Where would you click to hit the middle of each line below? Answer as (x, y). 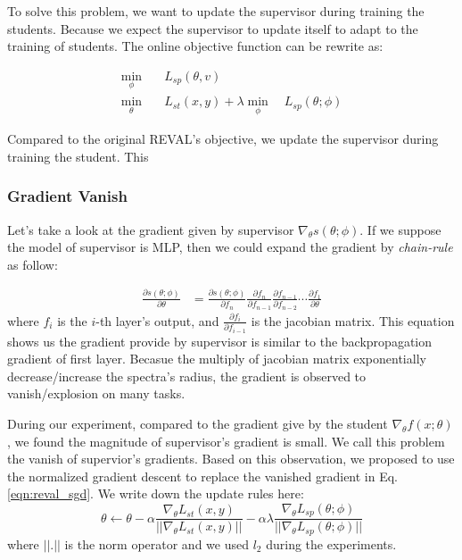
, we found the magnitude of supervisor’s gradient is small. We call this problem (226, 441)
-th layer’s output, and (157, 320)
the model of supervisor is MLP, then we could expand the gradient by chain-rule (230, 247)
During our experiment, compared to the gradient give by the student (198, 423)
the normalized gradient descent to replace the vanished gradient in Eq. (203, 476)
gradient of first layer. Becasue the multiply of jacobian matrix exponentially (217, 359)
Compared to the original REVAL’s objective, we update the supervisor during (223, 139)
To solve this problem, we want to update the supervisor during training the (216, 11)
